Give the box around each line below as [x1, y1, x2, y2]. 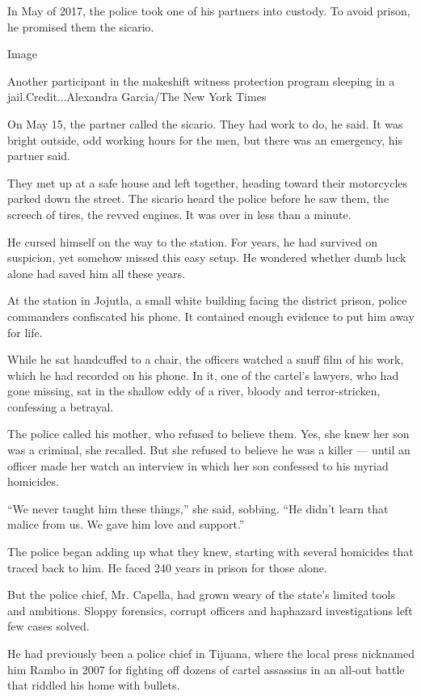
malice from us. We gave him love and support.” [7, 516, 245, 533]
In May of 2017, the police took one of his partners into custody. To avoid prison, [7, 2, 410, 19]
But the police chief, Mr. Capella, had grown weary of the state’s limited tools [7, 586, 396, 603]
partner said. [7, 147, 70, 164]
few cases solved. [7, 618, 90, 635]
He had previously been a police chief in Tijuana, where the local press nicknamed [7, 645, 415, 661]
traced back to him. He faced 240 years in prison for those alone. [7, 559, 327, 576]
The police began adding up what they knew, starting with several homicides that [7, 543, 414, 560]
